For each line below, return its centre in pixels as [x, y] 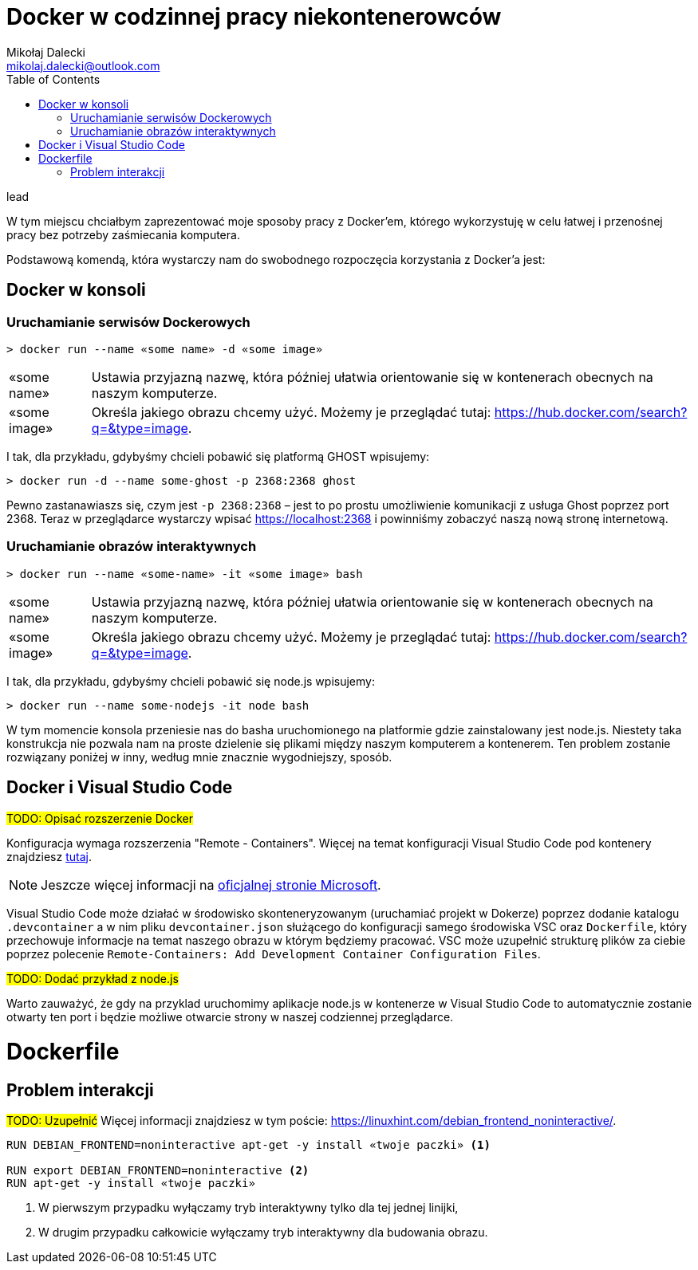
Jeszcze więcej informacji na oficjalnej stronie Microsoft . [211, 885]
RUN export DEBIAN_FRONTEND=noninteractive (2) [158, 1171]
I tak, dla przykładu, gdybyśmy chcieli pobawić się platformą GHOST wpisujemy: [218, 456]
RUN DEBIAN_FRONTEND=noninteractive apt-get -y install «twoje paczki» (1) [248, 1145]
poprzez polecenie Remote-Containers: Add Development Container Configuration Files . [274, 953]
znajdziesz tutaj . [49, 856]
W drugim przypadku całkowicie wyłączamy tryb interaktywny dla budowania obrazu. [263, 1233]
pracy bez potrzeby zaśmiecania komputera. [123, 234]
